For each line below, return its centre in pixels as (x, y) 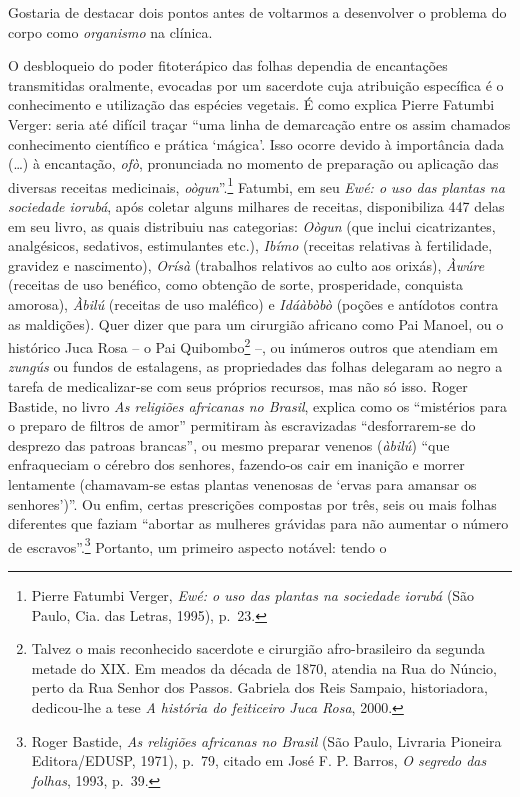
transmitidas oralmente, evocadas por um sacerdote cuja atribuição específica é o (256, 84)
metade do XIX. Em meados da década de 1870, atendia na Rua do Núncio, (264, 667)
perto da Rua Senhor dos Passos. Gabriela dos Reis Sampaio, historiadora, (259, 687)
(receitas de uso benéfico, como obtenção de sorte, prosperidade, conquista (236, 284)
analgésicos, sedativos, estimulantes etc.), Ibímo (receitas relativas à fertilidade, (250, 245)
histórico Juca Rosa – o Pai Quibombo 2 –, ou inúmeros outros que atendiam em (253, 345)
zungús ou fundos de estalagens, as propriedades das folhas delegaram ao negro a (255, 366)
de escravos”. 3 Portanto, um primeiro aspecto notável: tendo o (197, 545)
